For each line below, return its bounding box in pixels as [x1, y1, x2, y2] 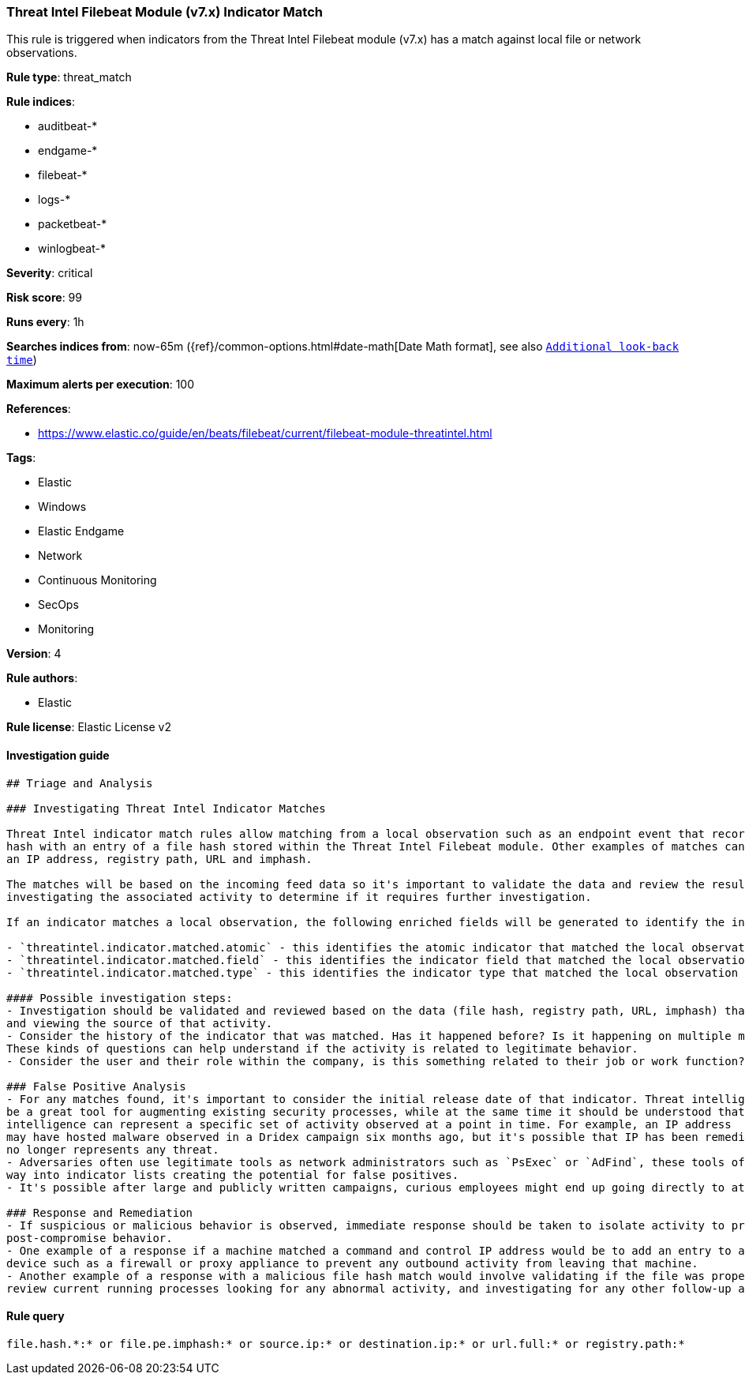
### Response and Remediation [6, 1206, 193, 1219]
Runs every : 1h [6, 315, 84, 329]
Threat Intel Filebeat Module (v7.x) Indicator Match [6, 4, 323, 20]
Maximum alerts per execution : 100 [6, 377, 195, 392]
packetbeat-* [38, 217, 107, 231]
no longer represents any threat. [6, 1143, 219, 1156]
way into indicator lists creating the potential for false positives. [6, 1168, 459, 1181]
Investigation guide [6, 748, 110, 762]
